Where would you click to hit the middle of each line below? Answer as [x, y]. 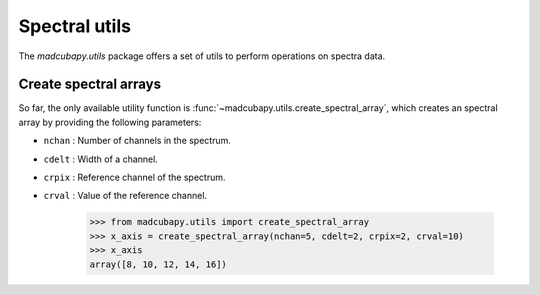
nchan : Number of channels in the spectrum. [137, 141]
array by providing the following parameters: [110, 122]
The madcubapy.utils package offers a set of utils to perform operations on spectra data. [202, 56]
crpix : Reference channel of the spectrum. [134, 177]
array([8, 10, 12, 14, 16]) [158, 264]
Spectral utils [75, 26]
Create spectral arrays [90, 84]
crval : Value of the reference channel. [125, 196]
